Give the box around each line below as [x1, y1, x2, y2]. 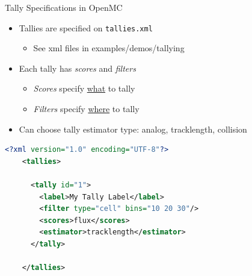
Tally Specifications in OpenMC [5, 1, 123, 13]
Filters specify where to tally [33, 102, 140, 115]
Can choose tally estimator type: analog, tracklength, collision [19, 122, 247, 135]
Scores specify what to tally [33, 82, 135, 95]
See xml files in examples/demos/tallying [33, 42, 185, 54]
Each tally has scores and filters [19, 61, 136, 74]
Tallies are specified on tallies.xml [19, 21, 153, 34]
